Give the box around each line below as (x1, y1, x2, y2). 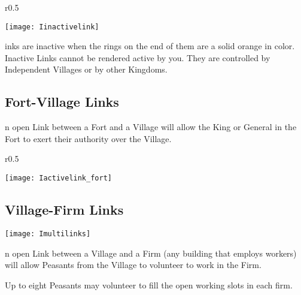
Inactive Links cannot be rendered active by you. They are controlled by (5, 51, 270, 64)
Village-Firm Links (5, 200, 124, 219)
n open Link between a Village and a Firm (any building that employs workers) (5, 246, 297, 259)
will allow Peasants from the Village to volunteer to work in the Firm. (5, 258, 262, 271)
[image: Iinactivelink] (5, 22, 99, 31)
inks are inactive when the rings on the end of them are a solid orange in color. (5, 40, 295, 52)
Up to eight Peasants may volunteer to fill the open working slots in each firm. (5, 278, 293, 291)
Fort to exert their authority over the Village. (5, 132, 172, 145)
